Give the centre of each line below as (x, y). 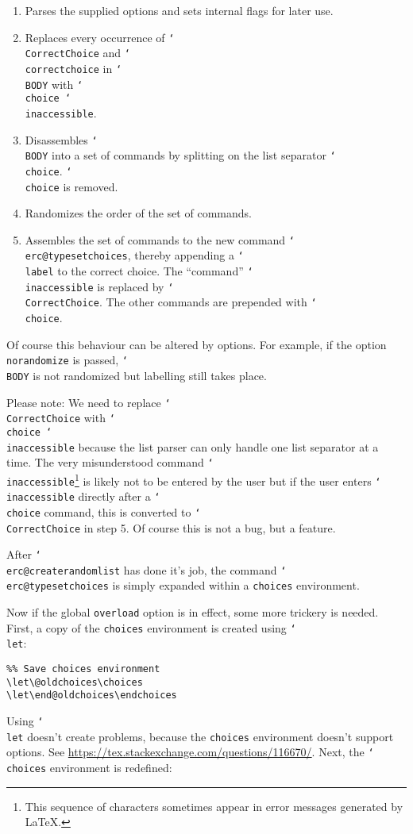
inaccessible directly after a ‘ (83, 496)
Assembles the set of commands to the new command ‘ (160, 239)
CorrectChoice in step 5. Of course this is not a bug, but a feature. (171, 527)
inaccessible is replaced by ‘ (99, 286)
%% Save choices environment (83, 669)
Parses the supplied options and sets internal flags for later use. (179, 10)
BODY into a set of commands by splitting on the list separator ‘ (180, 155)
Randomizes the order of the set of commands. (138, 213)
